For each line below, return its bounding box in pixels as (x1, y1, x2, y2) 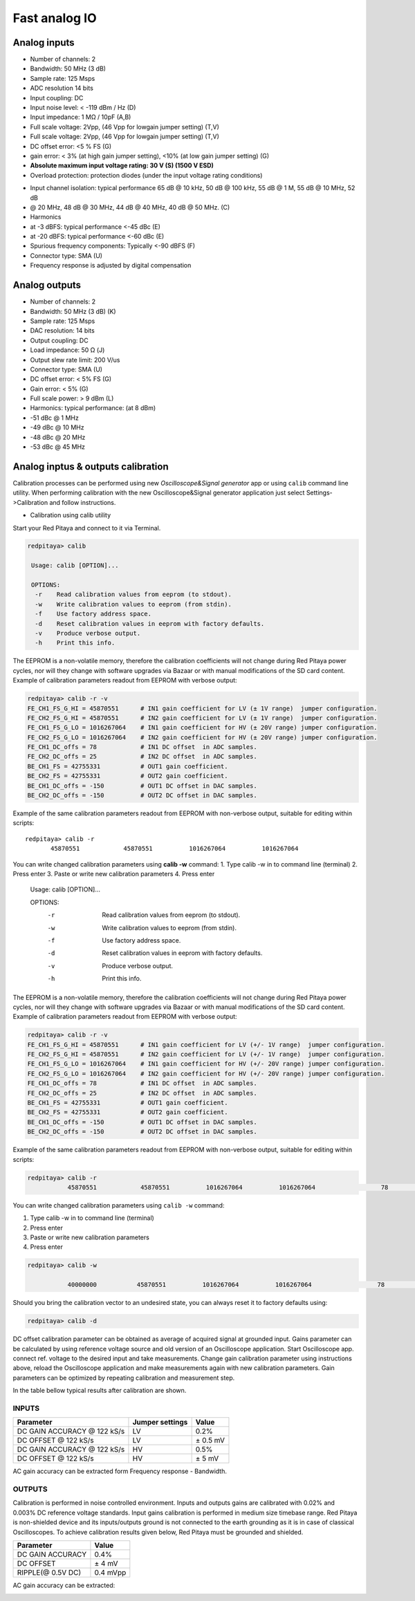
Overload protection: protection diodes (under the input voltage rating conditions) (30, 171, 263, 179)
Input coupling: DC (30, 93, 84, 102)
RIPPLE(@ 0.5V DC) (17, 1567, 82, 1577)
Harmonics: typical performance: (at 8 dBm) (30, 404, 156, 412)
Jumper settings (132, 1418, 188, 1427)
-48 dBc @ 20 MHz (30, 433, 86, 441)
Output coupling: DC (30, 336, 89, 344)
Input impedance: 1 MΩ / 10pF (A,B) (30, 113, 131, 121)
